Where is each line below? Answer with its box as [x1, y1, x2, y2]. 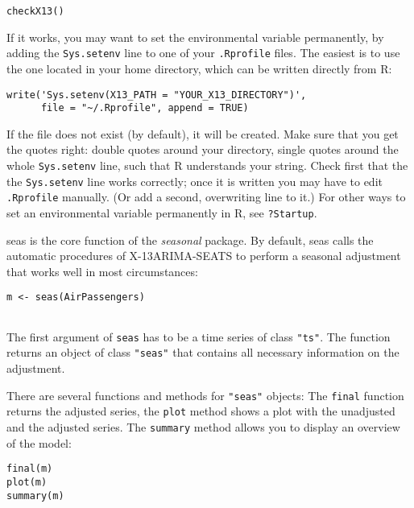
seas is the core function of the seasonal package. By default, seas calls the [6, 231, 374, 248]
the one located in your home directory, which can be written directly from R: [6, 60, 392, 76]
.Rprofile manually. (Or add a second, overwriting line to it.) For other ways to [6, 188, 406, 205]
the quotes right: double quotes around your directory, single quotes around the [6, 141, 399, 158]
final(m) [6, 463, 53, 475]
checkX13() [6, 6, 64, 17]
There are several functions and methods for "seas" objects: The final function [6, 386, 404, 403]
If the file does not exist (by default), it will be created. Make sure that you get [6, 125, 399, 142]
